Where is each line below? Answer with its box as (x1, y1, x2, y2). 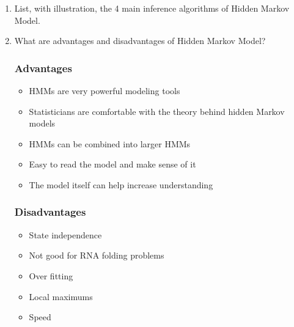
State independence (29, 228, 102, 241)
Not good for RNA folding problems (29, 249, 164, 262)
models (29, 117, 56, 130)
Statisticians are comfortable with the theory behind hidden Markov (29, 105, 285, 117)
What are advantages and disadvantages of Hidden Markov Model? (14, 34, 266, 47)
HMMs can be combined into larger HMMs (29, 137, 191, 150)
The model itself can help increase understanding (29, 178, 213, 191)
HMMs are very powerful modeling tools (29, 84, 180, 97)
